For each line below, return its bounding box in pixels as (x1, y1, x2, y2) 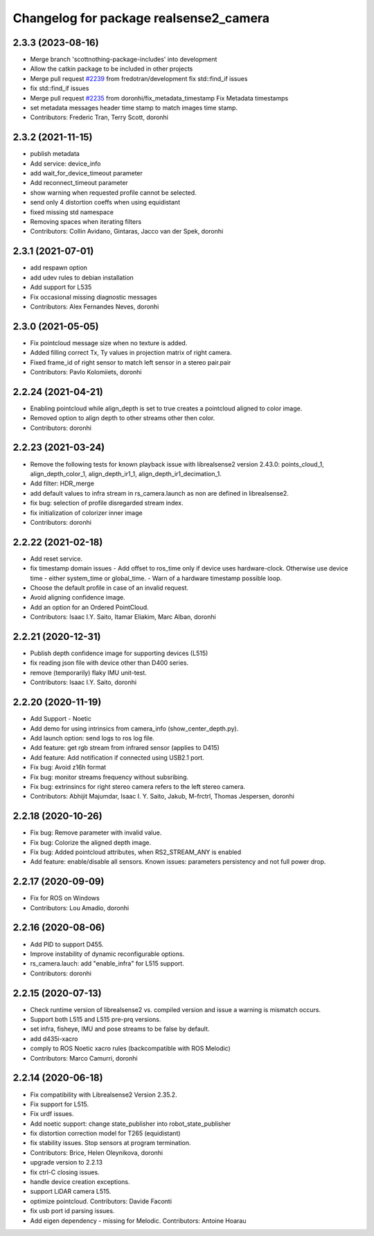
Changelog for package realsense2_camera (12, 10, 270, 26)
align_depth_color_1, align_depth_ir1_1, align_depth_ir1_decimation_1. (30, 469, 222, 478)
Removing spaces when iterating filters (30, 218, 142, 226)
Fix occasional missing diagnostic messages (30, 293, 157, 301)
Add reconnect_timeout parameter (30, 179, 128, 187)
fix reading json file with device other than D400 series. (30, 659, 189, 667)
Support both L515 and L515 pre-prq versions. (30, 1016, 161, 1024)
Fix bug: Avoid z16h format (30, 763, 107, 772)
